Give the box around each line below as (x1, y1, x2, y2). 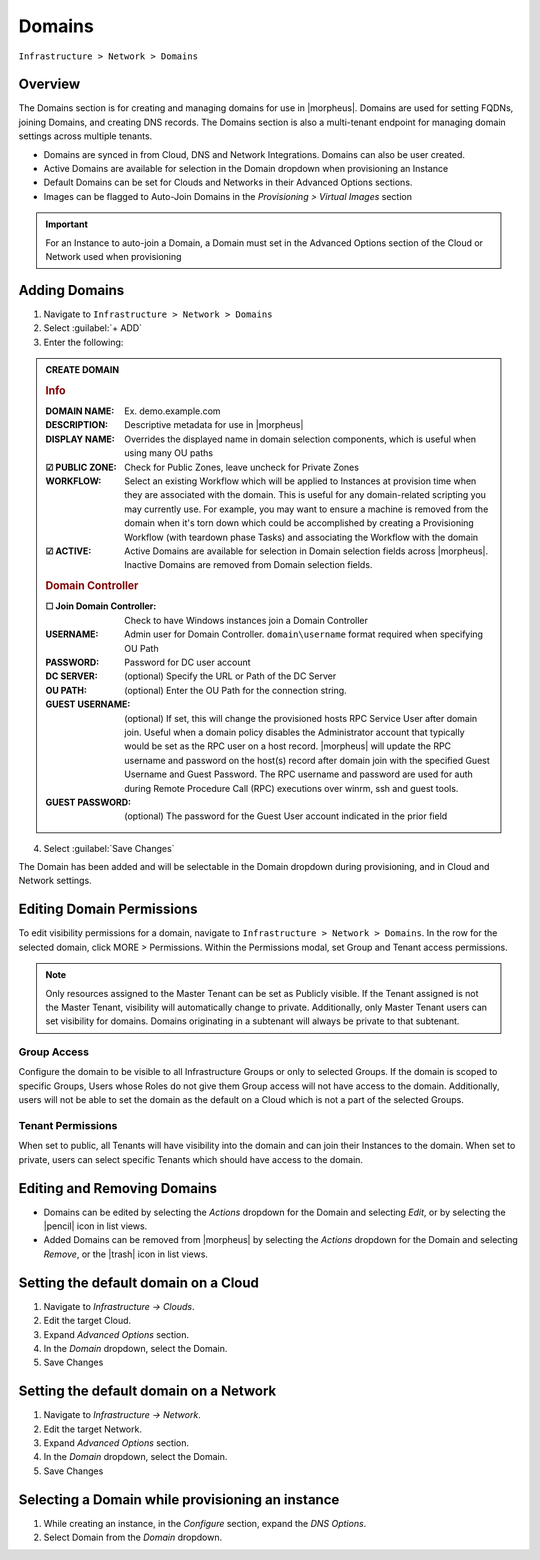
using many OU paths (124, 447, 214, 459)
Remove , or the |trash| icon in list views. (43, 1248, 209, 1260)
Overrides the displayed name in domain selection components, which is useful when (124, 433, 477, 445)
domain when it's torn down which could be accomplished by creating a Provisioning (124, 517, 474, 529)
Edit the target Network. (43, 1423, 142, 1435)
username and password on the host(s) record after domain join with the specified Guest (124, 754, 490, 766)
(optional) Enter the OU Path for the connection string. (124, 684, 347, 696)
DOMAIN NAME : (45, 405, 115, 417)
